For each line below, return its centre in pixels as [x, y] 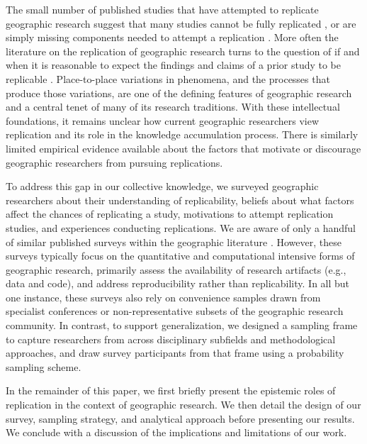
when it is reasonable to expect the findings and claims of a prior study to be [174, 65]
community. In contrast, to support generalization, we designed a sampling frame [182, 325]
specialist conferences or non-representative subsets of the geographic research [175, 311]
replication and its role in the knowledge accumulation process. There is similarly [182, 134]
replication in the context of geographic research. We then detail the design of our [183, 405]
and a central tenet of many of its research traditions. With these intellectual [173, 107]
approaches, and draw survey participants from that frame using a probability [175, 353]
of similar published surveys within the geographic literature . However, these [174, 242]
